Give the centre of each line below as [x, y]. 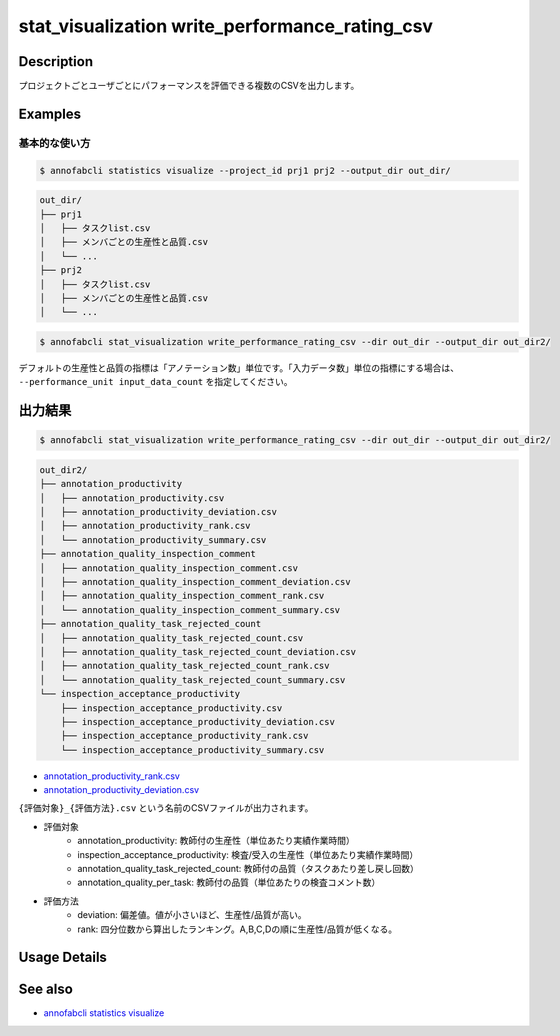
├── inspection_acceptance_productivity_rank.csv [184, 736]
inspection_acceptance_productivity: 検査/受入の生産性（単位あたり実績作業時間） [248, 854]
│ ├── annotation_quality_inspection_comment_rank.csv [182, 596]
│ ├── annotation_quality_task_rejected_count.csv [171, 638]
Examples [50, 113]
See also [46, 989]
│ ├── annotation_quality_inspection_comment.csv [169, 568]
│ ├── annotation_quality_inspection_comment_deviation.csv [195, 581]
